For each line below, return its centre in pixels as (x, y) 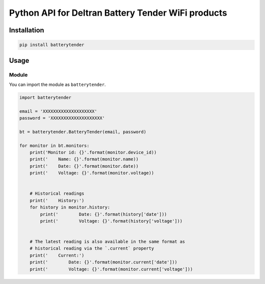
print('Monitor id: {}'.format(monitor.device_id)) (93, 153)
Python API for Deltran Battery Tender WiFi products (118, 13)
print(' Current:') (57, 255)
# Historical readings (57, 194)
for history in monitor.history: (70, 207)
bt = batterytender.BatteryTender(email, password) (83, 132)
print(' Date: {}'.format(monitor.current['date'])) (104, 262)
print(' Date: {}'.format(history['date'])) (104, 214)
